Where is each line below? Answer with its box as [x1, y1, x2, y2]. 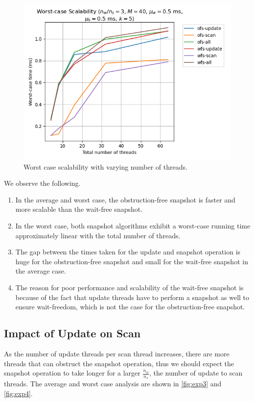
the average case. [15, 266, 66, 276]
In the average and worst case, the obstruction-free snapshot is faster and [15, 194, 235, 204]
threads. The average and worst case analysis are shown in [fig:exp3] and [4, 378, 222, 389]
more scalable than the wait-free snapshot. [15, 204, 143, 214]
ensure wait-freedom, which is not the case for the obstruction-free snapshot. [15, 301, 245, 312]
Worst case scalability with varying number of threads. [23, 161, 187, 172]
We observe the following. [4, 178, 81, 188]
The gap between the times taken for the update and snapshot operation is [15, 247, 241, 257]
